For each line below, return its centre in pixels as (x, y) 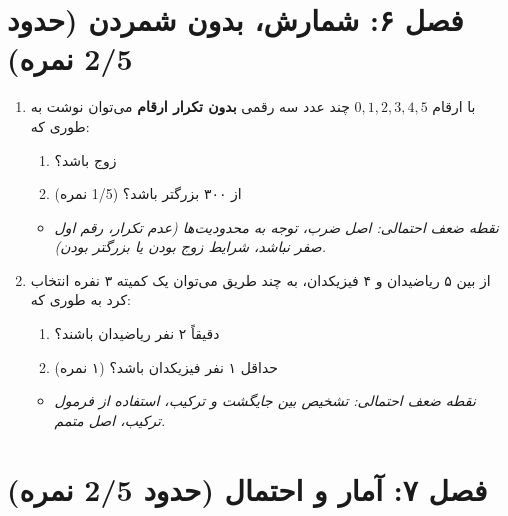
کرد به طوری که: (80, 299)
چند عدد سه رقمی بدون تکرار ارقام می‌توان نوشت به (190, 106)
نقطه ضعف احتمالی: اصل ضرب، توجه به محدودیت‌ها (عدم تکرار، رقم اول (276, 226)
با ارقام (454, 106)
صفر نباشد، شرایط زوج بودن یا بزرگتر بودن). (190, 246)
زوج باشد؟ (85, 159)
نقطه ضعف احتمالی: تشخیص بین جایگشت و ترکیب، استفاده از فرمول (265, 400)
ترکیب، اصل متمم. (110, 419)
